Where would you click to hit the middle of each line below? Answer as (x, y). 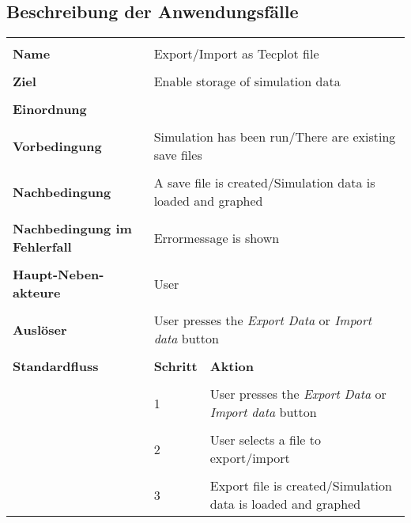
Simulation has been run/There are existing (275, 137)
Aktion (232, 366)
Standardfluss (56, 366)
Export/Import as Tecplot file (236, 54)
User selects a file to (266, 440)
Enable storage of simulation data (247, 81)
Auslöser (40, 329)
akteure (37, 293)
